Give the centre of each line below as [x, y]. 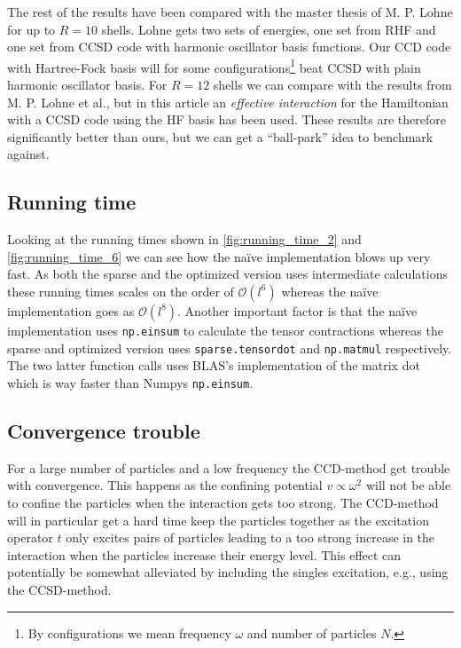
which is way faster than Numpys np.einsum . [130, 382]
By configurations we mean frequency [129, 632]
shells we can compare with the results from [332, 85]
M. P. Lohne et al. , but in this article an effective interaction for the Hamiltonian [228, 102]
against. [28, 154]
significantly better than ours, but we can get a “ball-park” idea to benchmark [220, 136]
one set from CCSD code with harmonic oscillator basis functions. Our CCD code [229, 47]
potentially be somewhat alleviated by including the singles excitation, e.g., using [228, 572]
